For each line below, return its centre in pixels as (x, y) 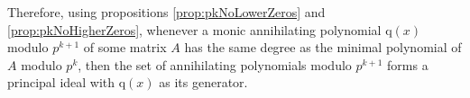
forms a (408, 64)
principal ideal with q (67, 82)
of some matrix (125, 47)
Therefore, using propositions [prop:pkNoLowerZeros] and (166, 12)
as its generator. (203, 82)
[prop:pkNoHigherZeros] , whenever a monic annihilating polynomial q (200, 29)
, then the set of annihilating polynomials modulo (215, 64)
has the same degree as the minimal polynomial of (323, 47)
